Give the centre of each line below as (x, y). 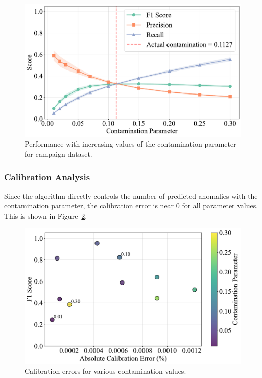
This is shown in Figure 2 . (46, 216)
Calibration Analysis (47, 176)
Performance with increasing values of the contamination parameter (130, 144)
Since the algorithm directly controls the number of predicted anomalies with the (131, 195)
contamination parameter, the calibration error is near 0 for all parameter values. (131, 206)
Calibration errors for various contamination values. (105, 371)
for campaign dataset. (58, 154)
